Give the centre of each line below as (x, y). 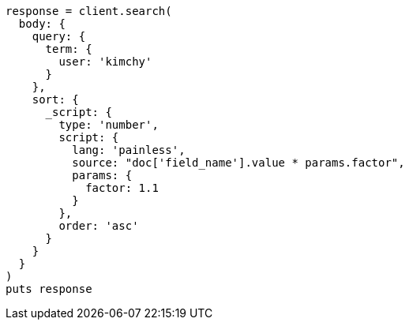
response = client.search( (89, 11)
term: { (69, 49)
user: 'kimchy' (105, 62)
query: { (59, 36)
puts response (49, 289)
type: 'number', (109, 125)
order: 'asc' (99, 226)
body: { (42, 24)
